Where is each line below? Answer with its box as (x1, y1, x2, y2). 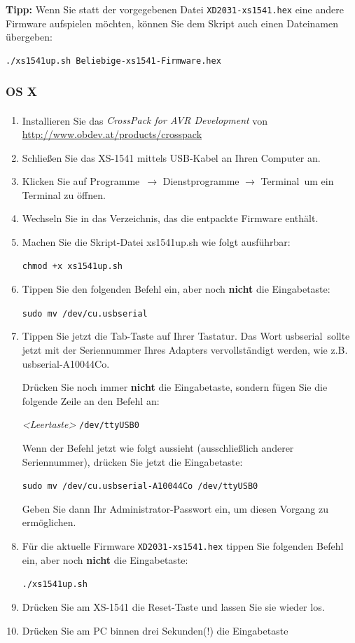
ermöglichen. (22, 515, 76, 530)
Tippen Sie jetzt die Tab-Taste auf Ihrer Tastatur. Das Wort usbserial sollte (22, 329, 350, 343)
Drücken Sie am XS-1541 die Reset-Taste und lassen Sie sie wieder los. (22, 599, 325, 614)
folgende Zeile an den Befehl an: (22, 393, 160, 408)
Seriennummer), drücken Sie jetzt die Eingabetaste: (22, 454, 243, 469)
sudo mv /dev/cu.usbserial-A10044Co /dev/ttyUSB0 (22, 481, 258, 492)
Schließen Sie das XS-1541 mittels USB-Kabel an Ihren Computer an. (22, 150, 321, 165)
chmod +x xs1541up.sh (22, 261, 123, 272)
